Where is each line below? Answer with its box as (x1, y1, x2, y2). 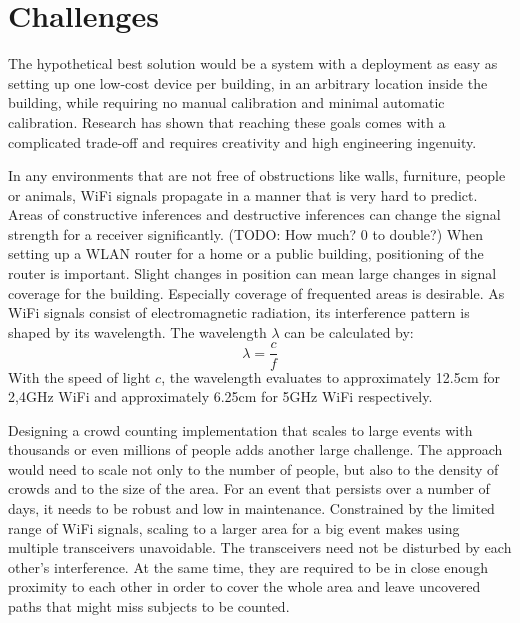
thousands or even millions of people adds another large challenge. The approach (8, 439, 503, 460)
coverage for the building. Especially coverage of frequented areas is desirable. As (8, 282, 505, 303)
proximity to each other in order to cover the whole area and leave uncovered (8, 576, 481, 597)
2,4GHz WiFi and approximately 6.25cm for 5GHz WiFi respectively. (8, 386, 433, 407)
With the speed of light (8, 366, 151, 387)
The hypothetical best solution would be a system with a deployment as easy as (8, 53, 498, 74)
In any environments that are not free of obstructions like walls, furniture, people (8, 165, 506, 186)
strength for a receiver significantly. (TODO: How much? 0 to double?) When (8, 223, 483, 244)
